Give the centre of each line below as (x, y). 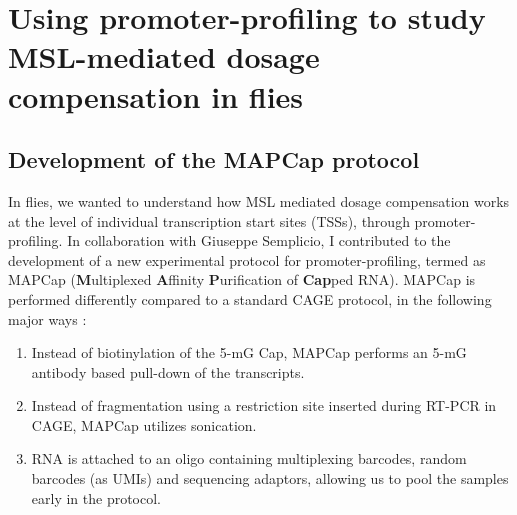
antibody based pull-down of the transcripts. (168, 371)
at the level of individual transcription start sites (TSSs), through (209, 220)
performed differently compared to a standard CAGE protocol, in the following (250, 298)
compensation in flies (156, 95)
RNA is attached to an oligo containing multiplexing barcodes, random (249, 458)
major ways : (47, 318)
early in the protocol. (96, 497)
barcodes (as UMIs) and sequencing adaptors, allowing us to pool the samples (270, 478)
